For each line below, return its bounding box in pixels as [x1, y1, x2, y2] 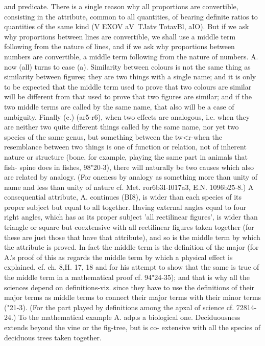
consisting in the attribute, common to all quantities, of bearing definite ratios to [4, 11, 258, 21]
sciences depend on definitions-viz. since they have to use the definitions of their [4, 282, 255, 292]
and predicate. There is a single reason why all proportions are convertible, [4, 1, 238, 11]
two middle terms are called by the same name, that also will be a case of [4, 101, 234, 112]
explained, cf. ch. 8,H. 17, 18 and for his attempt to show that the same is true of [4, 262, 259, 272]
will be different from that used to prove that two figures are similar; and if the [4, 91, 252, 102]
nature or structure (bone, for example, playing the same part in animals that [4, 151, 248, 162]
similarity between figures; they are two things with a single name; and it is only [4, 71, 256, 82]
